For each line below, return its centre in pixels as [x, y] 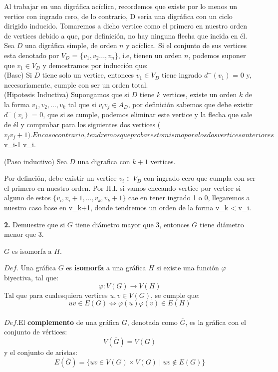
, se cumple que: [175, 295]
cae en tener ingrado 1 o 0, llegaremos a [189, 198]
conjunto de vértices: [36, 332]
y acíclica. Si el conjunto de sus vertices [186, 45]
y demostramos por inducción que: [95, 65]
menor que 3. [24, 234]
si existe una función [188, 268]
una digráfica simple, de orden [71, 45]
